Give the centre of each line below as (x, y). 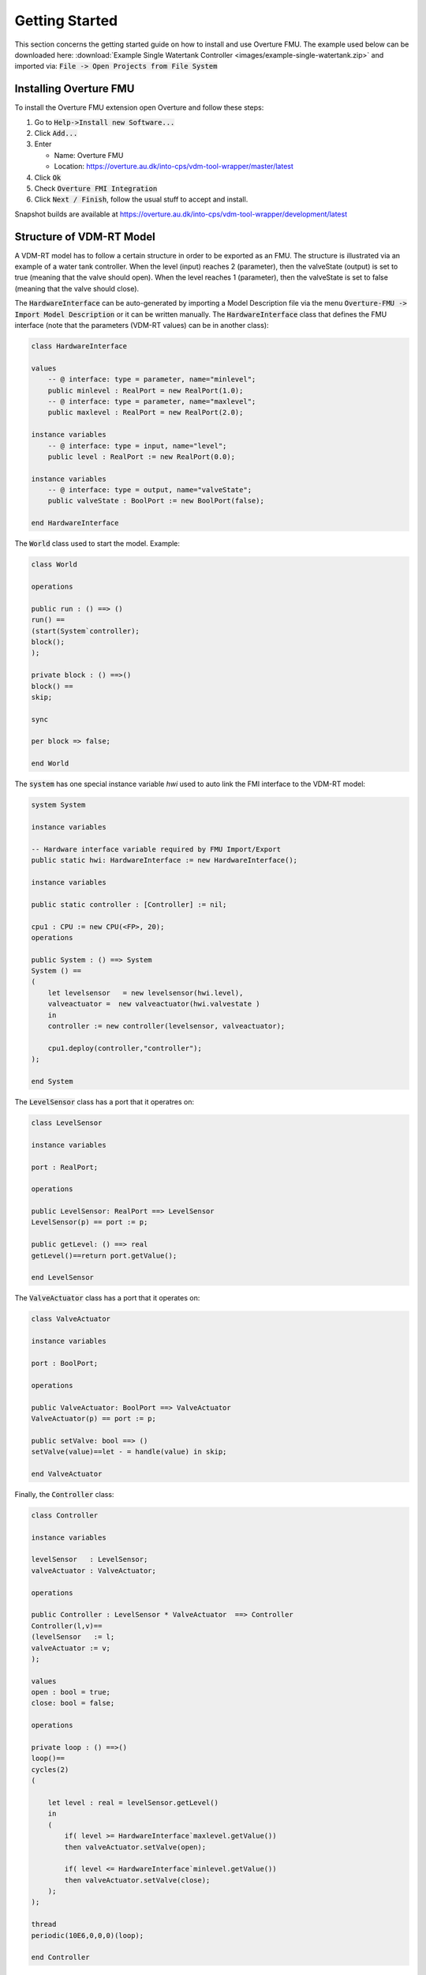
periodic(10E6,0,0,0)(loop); (88, 1935)
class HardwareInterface (79, 346)
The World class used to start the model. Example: (97, 544)
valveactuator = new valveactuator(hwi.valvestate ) (154, 1004)
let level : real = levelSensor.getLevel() (133, 1802)
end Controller (60, 1958)
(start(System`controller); (85, 631)
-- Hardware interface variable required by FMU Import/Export (156, 849)
